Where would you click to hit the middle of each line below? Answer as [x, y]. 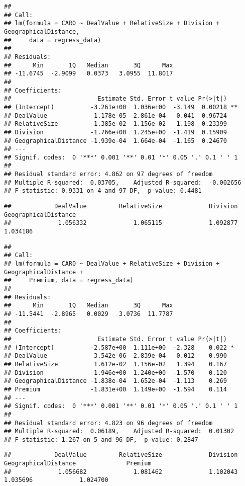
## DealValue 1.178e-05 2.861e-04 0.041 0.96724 [115, 115]
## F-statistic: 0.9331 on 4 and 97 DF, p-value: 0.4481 [103, 191]
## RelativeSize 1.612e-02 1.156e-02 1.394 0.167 [115, 364]
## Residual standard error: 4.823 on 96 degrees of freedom [108, 423]
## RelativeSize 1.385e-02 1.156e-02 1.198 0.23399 [115, 124]
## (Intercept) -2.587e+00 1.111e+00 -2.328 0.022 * [119, 347]
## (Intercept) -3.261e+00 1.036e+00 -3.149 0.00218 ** [121, 107]
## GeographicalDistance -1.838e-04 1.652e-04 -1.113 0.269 [115, 381]
